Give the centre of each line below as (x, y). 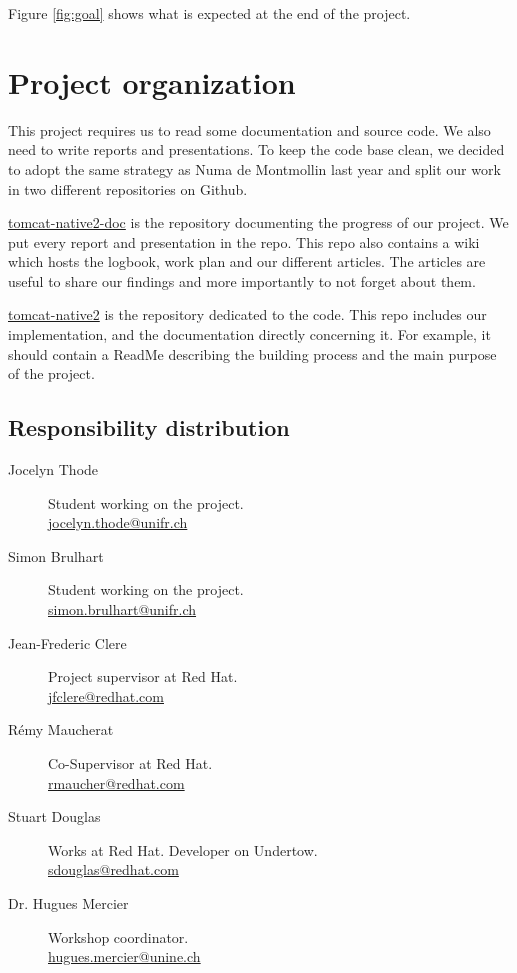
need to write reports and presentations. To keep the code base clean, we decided (256, 149)
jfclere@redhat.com (106, 695)
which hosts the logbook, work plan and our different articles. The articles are (247, 261)
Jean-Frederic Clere (67, 642)
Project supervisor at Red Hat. (143, 676)
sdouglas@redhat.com (113, 869)
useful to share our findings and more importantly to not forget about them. (242, 280)
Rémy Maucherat (61, 729)
